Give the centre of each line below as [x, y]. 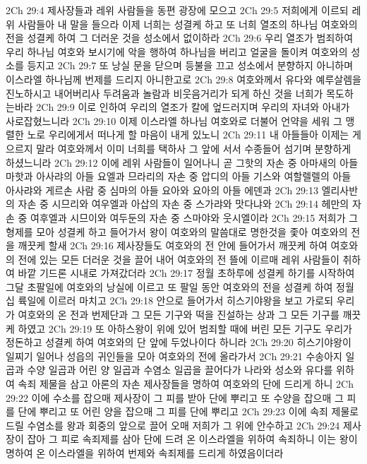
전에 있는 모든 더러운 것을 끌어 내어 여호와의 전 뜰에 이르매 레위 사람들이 [179, 259]
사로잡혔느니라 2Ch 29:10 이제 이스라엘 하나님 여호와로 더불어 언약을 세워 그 [174, 120]
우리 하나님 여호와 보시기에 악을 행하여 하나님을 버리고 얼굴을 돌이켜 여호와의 [177, 51]
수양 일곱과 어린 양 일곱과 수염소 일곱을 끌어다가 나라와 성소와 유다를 [180, 370]
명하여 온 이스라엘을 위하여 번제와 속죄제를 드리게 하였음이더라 [145, 453]
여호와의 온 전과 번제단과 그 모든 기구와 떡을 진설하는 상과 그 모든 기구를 [179, 315]
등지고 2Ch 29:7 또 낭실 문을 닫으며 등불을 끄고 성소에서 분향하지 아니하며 [190, 65]
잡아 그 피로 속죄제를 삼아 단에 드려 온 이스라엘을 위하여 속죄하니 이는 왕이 [192, 439]
